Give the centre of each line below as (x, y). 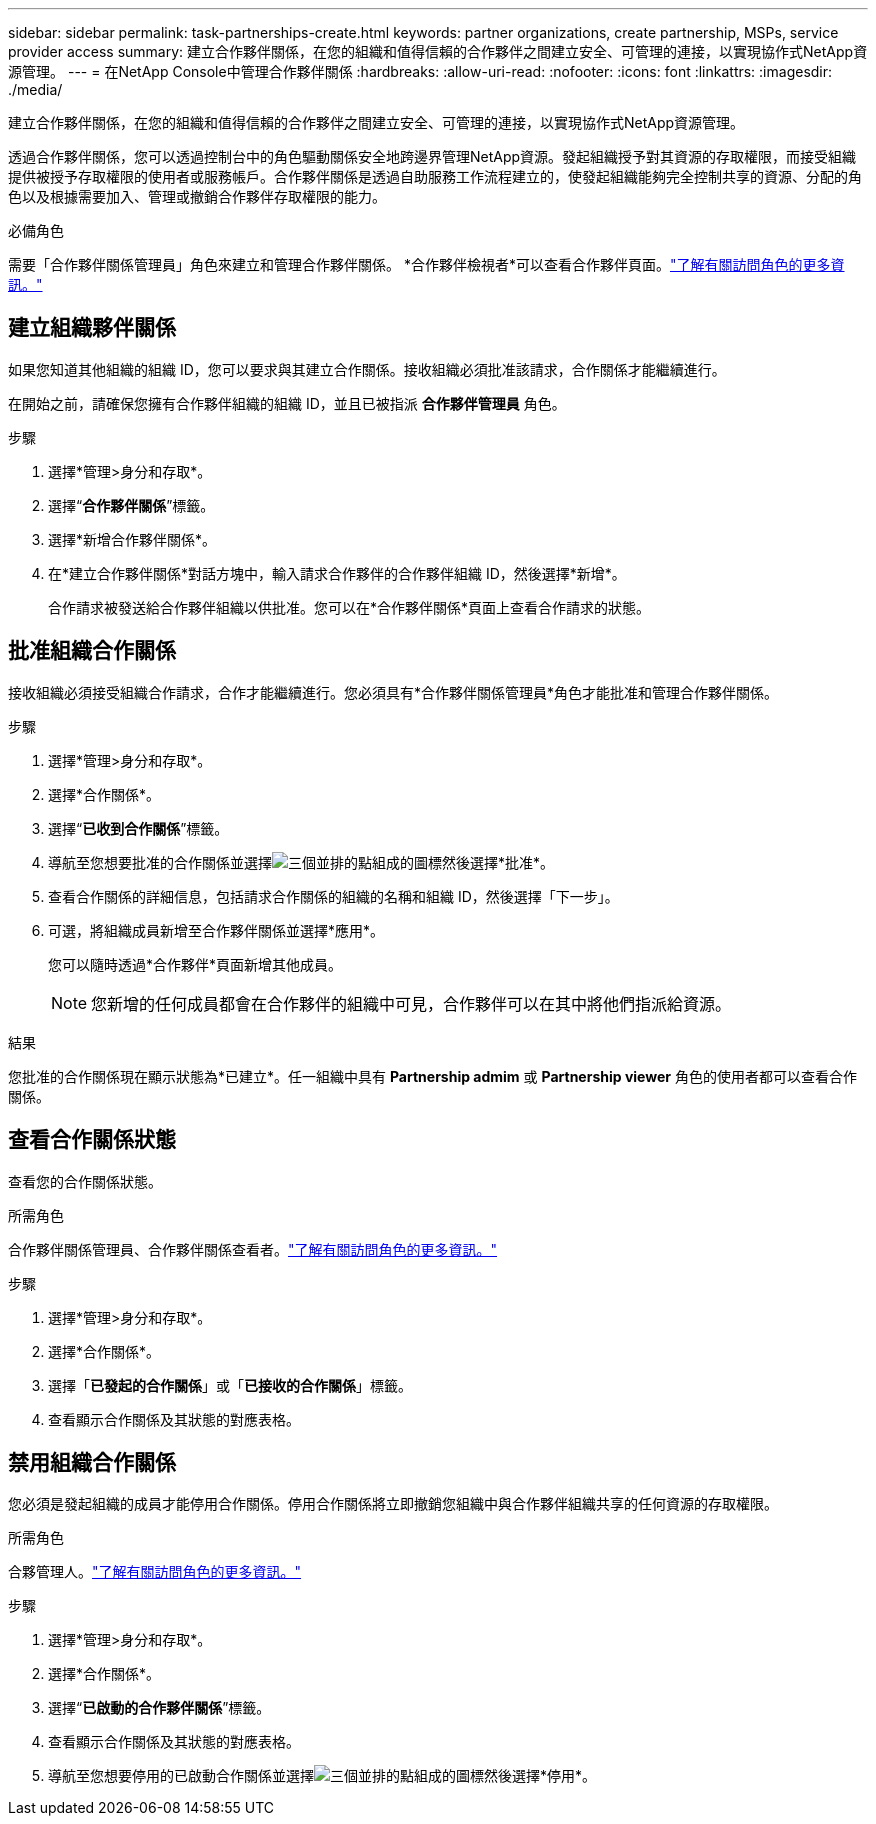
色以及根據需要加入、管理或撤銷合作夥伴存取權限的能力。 (197, 196)
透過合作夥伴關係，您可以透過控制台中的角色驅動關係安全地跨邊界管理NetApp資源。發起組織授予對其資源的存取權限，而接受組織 (432, 156)
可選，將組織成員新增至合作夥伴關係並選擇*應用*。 (216, 930)
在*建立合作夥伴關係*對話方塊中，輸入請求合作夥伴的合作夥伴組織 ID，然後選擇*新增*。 (337, 573)
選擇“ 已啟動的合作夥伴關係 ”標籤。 (159, 1708)
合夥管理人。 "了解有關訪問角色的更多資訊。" (155, 1572)
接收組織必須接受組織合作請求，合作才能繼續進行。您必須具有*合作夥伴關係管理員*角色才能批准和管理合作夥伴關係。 (393, 692)
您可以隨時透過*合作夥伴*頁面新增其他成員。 (195, 964)
